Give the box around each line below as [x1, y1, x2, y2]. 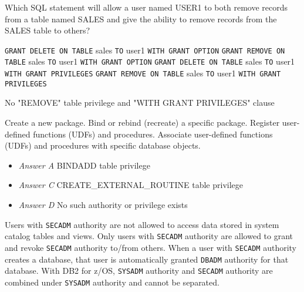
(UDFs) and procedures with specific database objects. [5, 139, 201, 152]
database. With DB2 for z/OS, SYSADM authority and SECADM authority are [5, 264, 273, 277]
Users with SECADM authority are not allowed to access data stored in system [5, 218, 279, 230]
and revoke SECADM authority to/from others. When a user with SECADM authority [5, 241, 297, 253]
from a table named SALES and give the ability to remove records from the [5, 12, 277, 25]
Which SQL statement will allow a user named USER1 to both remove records [5, 1, 288, 13]
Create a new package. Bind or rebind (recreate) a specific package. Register [5, 116, 280, 128]
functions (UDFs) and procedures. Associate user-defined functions [33, 127, 273, 140]
